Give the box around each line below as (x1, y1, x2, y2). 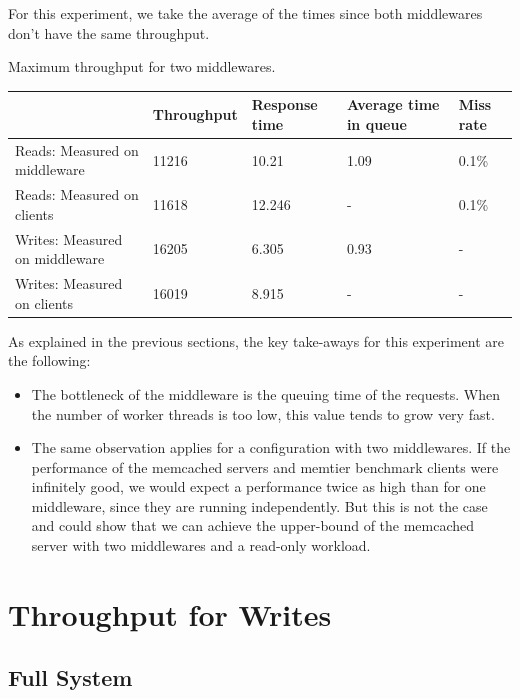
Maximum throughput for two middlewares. (8, 56, 276, 77)
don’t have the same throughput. (8, 22, 210, 43)
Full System (8, 662, 133, 693)
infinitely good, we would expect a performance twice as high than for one (31, 476, 486, 497)
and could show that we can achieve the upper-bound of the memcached (31, 515, 475, 536)
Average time (346, 94, 440, 115)
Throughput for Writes (8, 593, 332, 634)
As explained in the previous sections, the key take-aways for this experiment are (8, 330, 505, 351)
